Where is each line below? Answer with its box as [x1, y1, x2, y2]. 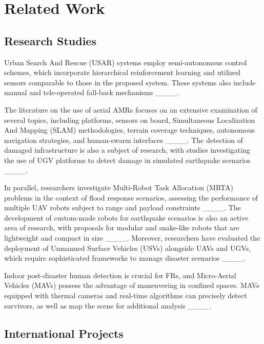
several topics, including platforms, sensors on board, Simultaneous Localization [4, 114, 255, 125]
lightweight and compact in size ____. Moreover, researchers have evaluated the [4, 232, 260, 243]
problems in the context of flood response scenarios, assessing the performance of [4, 192, 258, 203]
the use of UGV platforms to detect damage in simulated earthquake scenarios [4, 154, 251, 165]
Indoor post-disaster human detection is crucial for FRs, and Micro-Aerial [4, 269, 236, 280]
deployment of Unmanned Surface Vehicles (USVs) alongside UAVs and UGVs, [4, 242, 251, 253]
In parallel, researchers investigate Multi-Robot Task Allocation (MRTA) [4, 182, 233, 193]
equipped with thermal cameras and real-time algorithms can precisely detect [4, 290, 247, 301]
